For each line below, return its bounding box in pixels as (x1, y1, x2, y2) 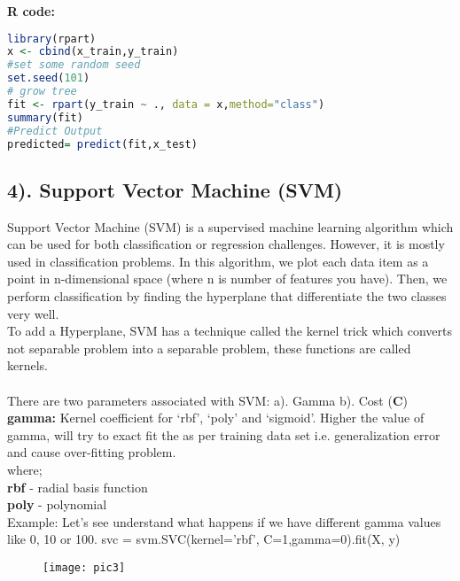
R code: (7, 2, 55, 19)
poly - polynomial (7, 495, 107, 514)
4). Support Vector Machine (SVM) (7, 175, 343, 203)
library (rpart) (7, 32, 97, 45)
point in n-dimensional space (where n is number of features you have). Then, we (7, 269, 448, 288)
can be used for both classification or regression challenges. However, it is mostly (7, 235, 445, 253)
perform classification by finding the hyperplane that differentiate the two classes (7, 287, 447, 306)
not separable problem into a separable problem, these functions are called (7, 338, 411, 357)
